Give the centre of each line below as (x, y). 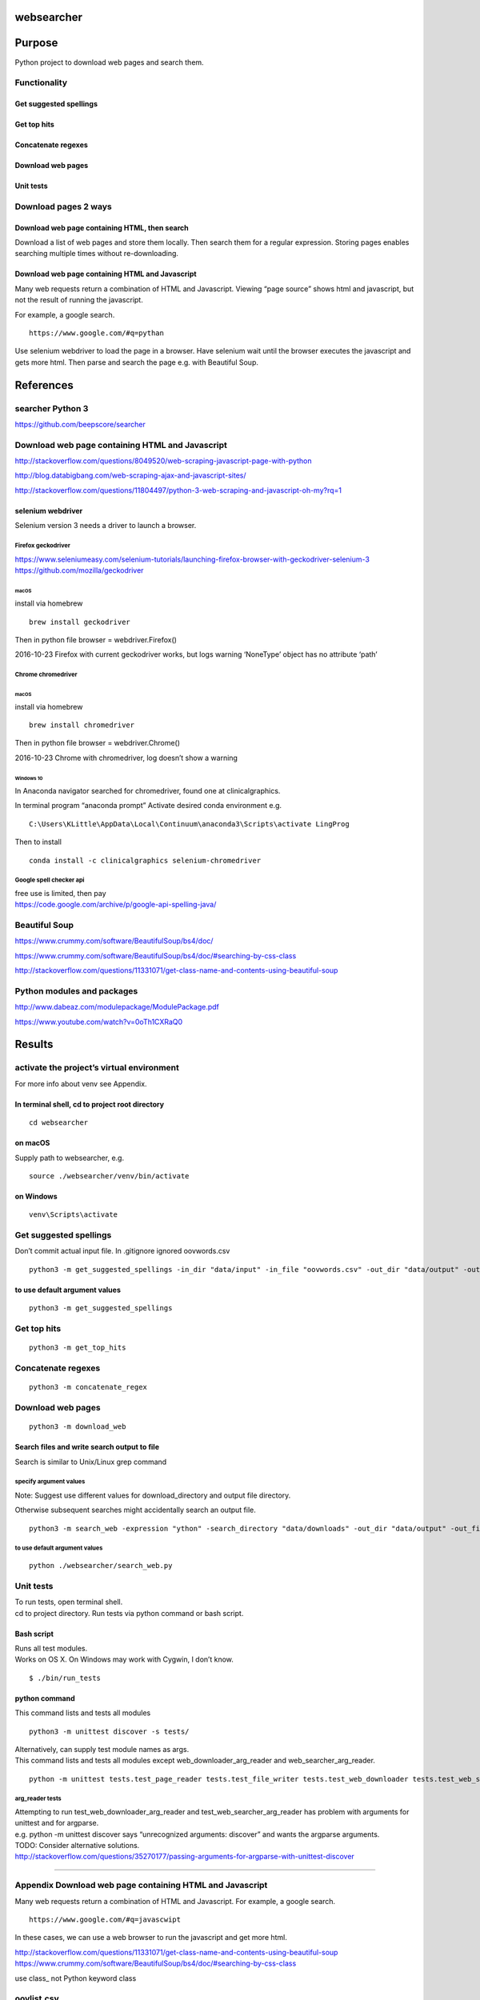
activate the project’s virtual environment (97, 1068)
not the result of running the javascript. (79, 300)
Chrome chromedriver (46, 675)
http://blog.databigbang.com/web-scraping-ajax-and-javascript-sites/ (130, 475)
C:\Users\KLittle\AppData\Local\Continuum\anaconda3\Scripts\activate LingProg (189, 824)
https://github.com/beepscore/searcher (80, 424)
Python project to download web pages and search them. (109, 62)
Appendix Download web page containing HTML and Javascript (141, 1886)
